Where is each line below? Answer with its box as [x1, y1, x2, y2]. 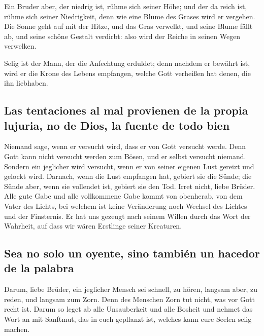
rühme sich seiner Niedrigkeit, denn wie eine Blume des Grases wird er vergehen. [4, 11, 255, 21]
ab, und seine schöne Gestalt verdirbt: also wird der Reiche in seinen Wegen [4, 30, 241, 41]
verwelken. [4, 41, 37, 51]
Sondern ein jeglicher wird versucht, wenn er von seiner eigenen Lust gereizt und [4, 161, 254, 171]
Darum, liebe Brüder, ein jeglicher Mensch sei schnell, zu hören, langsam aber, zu [4, 284, 258, 294]
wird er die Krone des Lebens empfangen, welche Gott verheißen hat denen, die [4, 67, 251, 78]
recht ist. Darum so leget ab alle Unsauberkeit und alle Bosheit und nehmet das [4, 304, 253, 314]
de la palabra [4, 260, 74, 276]
